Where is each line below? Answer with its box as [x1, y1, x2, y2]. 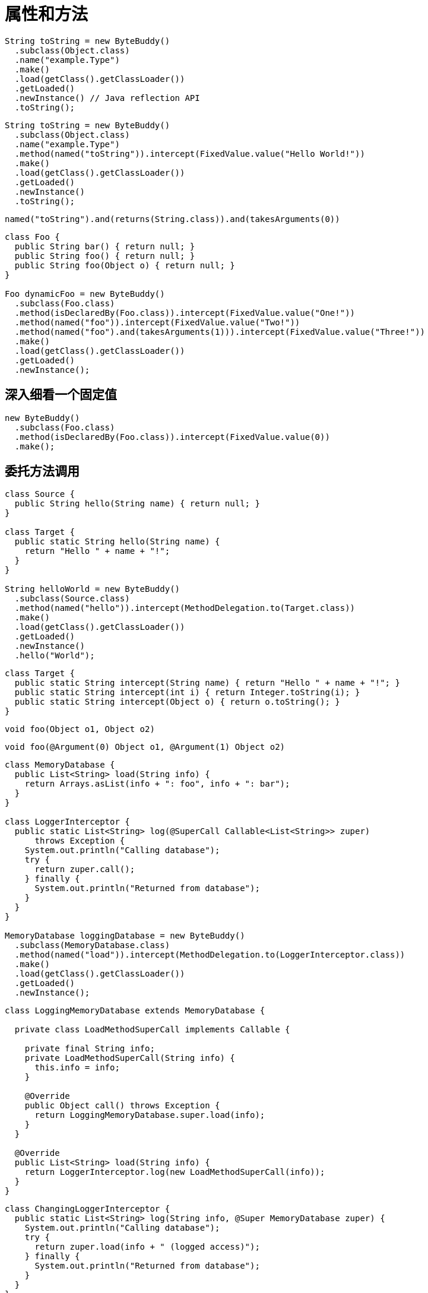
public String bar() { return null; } [14, 241, 195, 251]
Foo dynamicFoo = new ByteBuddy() [5, 289, 165, 299]
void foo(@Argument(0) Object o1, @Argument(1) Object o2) [5, 742, 286, 752]
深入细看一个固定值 [5, 387, 117, 403]
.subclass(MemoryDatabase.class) [14, 940, 170, 950]
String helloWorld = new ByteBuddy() [5, 584, 180, 594]
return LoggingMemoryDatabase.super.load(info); [34, 1110, 265, 1120]
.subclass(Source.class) [14, 594, 130, 604]
